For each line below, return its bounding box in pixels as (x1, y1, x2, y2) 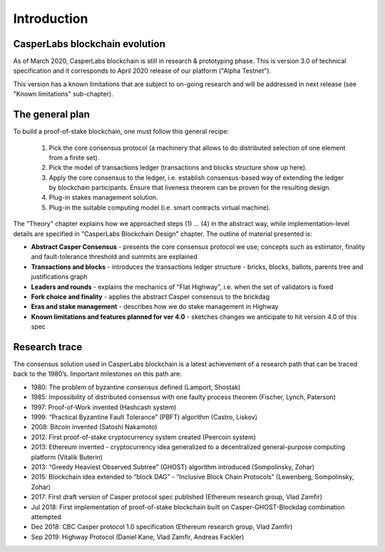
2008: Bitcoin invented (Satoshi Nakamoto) (31, 423, 158, 431)
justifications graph (31, 272, 88, 281)
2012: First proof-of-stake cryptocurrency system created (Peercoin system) (31, 432, 257, 441)
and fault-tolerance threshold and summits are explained (31, 252, 197, 261)
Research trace (13, 341, 83, 353)
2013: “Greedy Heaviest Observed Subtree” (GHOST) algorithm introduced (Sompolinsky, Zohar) (31, 462, 315, 471)
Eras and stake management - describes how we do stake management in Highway (31, 302, 279, 311)
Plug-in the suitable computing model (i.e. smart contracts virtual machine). (48, 203, 271, 212)
